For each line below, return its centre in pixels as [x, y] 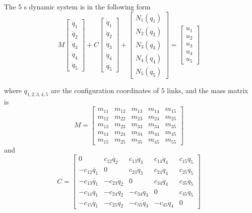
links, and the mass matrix [208, 90]
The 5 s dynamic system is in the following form [77, 6]
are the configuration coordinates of [105, 90]
